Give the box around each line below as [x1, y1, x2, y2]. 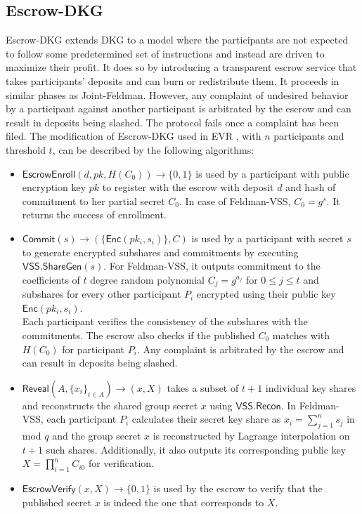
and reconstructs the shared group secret [22, 397, 198, 412]
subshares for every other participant [22, 286, 181, 301]
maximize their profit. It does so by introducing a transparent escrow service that [6, 60, 357, 74]
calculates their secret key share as [131, 411, 281, 426]
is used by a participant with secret [191, 230, 344, 245]
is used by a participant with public [195, 166, 349, 180]
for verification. [88, 456, 154, 470]
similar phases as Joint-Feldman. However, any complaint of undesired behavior [6, 87, 349, 102]
